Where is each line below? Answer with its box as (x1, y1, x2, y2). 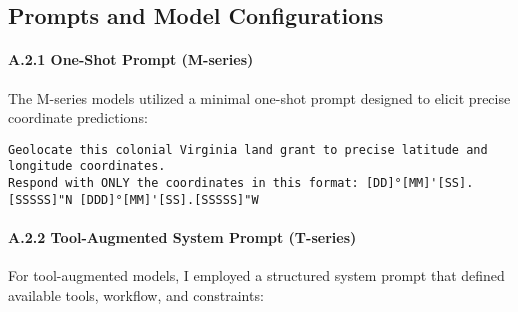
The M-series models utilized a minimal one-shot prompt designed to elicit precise (8, 87, 511, 108)
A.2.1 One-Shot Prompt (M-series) (8, 49, 254, 70)
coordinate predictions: (8, 107, 148, 128)
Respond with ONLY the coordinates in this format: (8, 176, 359, 191)
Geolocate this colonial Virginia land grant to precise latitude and (8, 142, 488, 157)
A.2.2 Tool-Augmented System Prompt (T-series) (8, 226, 357, 247)
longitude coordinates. (8, 159, 166, 174)
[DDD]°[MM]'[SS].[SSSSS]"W (79, 192, 259, 207)
